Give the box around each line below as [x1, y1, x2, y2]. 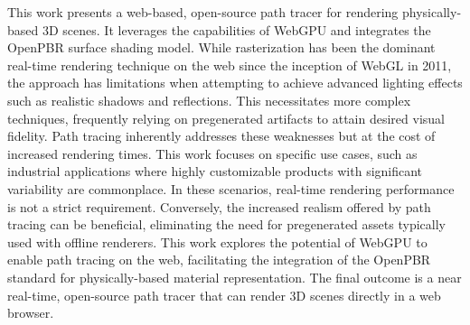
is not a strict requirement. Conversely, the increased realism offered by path [7, 197, 431, 216]
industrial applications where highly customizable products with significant [7, 162, 423, 181]
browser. [7, 303, 54, 322]
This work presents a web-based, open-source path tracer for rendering [7, 3, 399, 21]
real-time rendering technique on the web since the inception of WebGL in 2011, [7, 55, 452, 74]
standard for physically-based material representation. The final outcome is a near [7, 267, 462, 286]
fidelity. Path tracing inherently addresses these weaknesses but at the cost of [7, 126, 436, 145]
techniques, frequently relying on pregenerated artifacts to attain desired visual [7, 108, 445, 127]
